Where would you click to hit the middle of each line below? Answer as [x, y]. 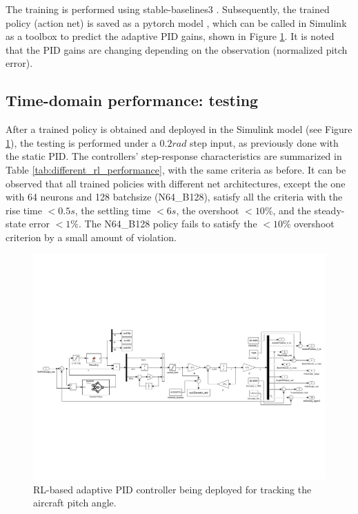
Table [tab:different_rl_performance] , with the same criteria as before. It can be [176, 169]
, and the [292, 210]
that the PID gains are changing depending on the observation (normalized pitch [177, 49]
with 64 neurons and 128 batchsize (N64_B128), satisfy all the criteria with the [174, 197]
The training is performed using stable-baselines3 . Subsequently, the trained [168, 9]
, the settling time [113, 210]
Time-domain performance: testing [132, 100]
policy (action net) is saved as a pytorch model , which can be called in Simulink [176, 22]
